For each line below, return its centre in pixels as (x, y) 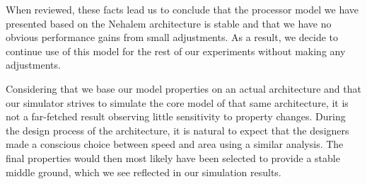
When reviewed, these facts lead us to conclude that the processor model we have (182, 9)
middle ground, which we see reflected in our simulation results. (144, 172)
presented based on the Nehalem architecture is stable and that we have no (169, 23)
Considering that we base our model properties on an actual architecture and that (183, 88)
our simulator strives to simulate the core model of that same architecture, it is (177, 102)
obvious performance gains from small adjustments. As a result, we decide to (172, 37)
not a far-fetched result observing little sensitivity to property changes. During (176, 116)
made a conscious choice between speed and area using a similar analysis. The (175, 144)
